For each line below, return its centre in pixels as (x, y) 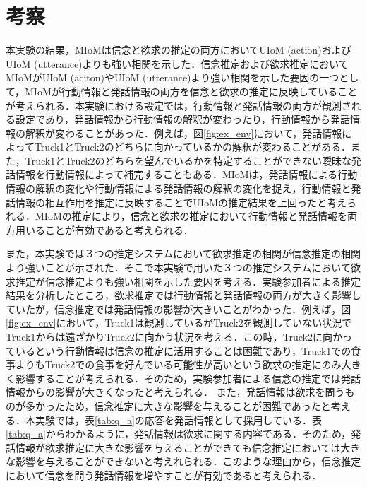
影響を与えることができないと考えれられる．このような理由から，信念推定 (188, 461)
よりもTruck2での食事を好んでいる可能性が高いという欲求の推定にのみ (178, 364)
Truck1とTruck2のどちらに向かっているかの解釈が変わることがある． (193, 147)
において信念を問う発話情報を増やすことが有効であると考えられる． (164, 475)
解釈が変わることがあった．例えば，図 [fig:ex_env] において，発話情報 (183, 133)
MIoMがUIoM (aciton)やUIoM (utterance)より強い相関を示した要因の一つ (173, 77)
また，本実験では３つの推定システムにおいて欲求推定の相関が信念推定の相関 (183, 253)
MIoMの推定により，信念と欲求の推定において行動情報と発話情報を (191, 216)
